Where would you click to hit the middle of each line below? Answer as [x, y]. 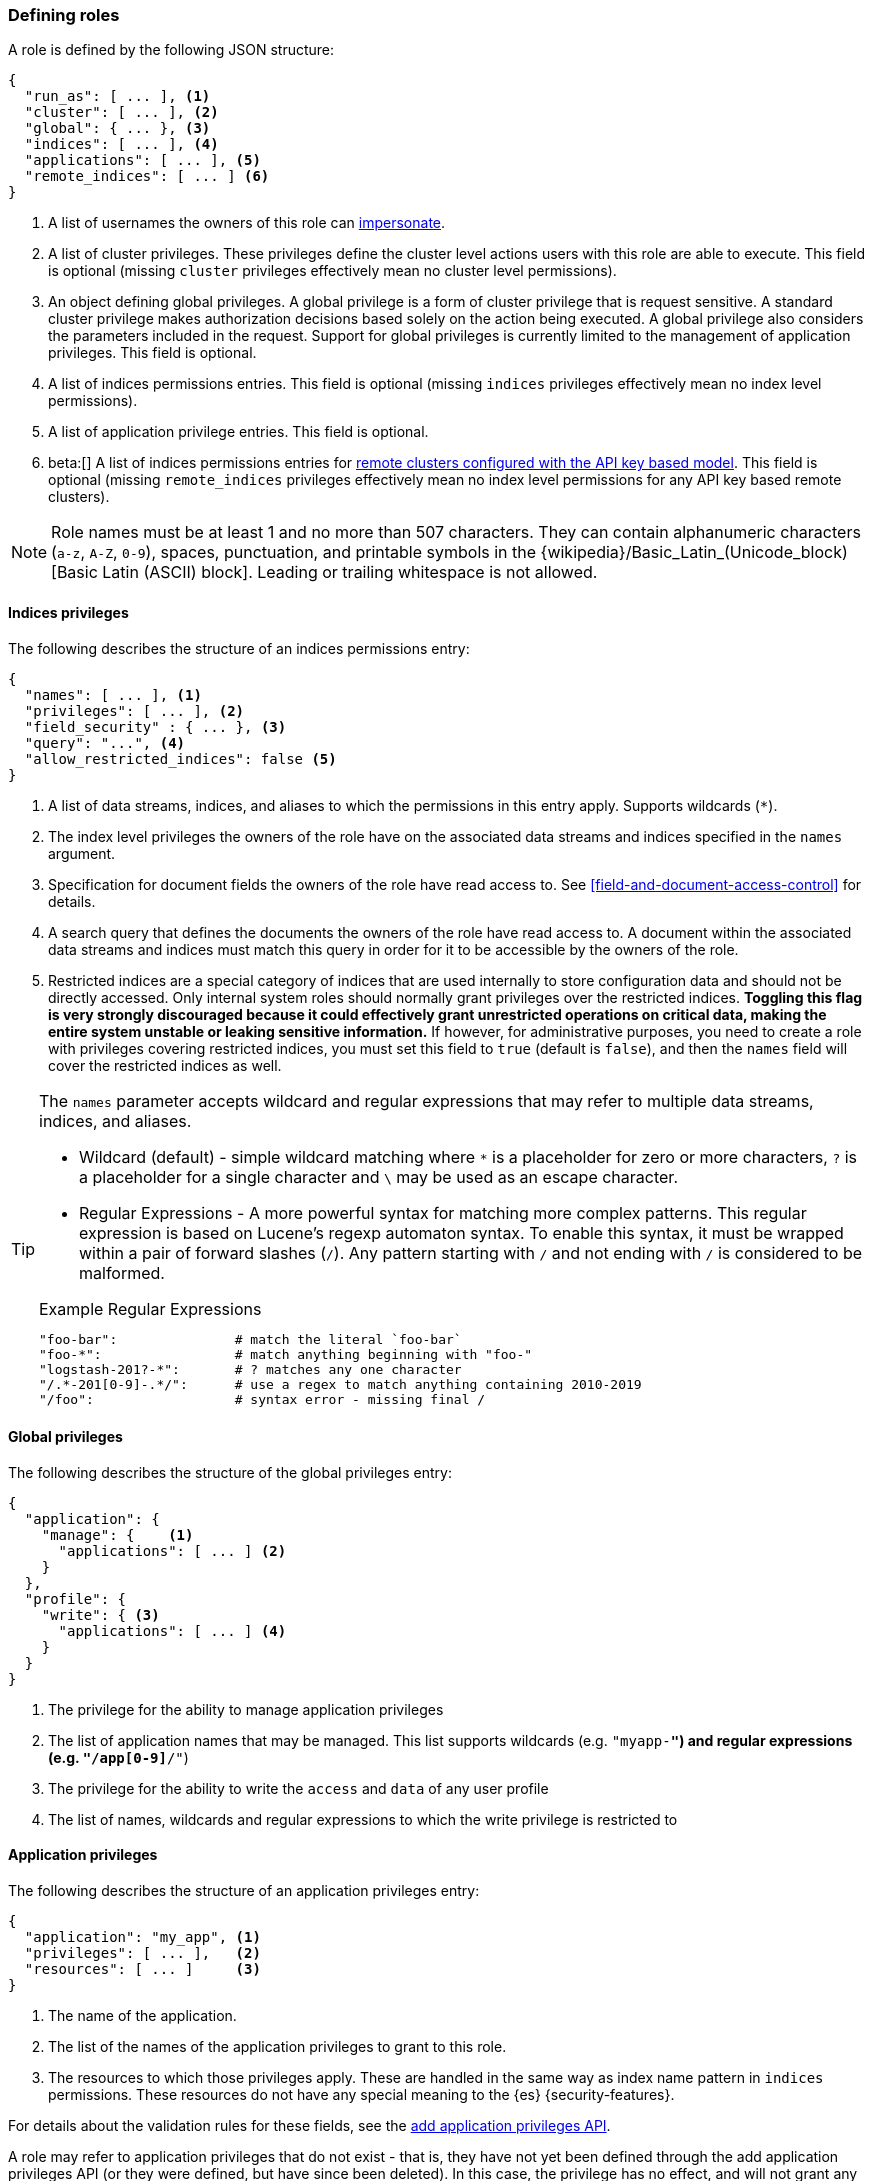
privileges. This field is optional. [152, 353]
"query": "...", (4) [105, 742]
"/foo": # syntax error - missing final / [262, 1399]
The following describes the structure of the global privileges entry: [230, 1472]
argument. [82, 853]
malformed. [122, 1272]
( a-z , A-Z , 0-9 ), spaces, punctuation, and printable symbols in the [294, 552]
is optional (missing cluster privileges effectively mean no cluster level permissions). [332, 271]
